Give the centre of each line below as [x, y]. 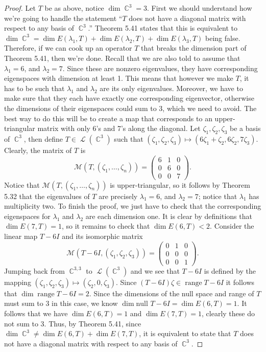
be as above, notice [74, 8]
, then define [43, 138]
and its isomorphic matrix [102, 236]
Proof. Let [20, 8]
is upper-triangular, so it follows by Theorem [180, 184]
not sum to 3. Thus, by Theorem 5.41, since [73, 323]
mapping [18, 282]
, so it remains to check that [106, 226]
